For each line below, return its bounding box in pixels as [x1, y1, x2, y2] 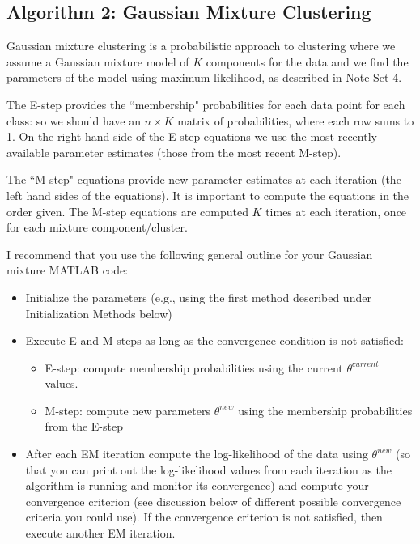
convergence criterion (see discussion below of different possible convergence [25, 492, 401, 509]
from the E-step [45, 418, 123, 435]
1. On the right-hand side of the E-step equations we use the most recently [6, 128, 377, 145]
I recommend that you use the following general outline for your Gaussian [6, 245, 373, 262]
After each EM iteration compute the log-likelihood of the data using [25, 445, 368, 462]
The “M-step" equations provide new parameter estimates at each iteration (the [6, 171, 401, 188]
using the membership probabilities [238, 402, 413, 419]
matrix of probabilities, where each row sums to [177, 112, 414, 129]
